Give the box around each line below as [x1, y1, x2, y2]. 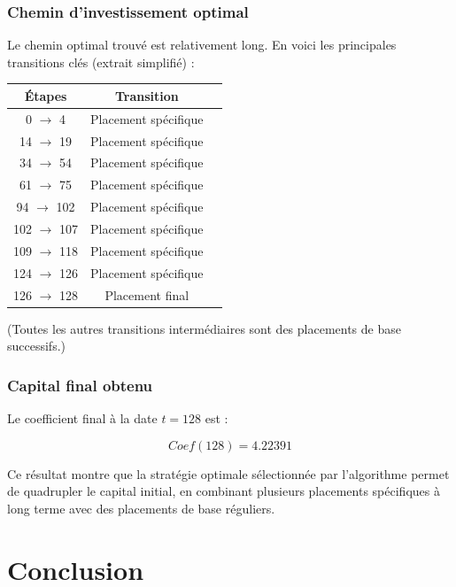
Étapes [24, 86, 67, 104]
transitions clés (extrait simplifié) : [7, 52, 195, 71]
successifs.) [7, 336, 66, 355]
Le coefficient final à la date [7, 409, 158, 427]
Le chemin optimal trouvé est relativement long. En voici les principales [7, 35, 397, 54]
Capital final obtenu [7, 374, 153, 396]
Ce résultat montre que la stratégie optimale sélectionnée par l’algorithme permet [7, 464, 450, 483]
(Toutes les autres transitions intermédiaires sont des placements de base [7, 319, 401, 337]
